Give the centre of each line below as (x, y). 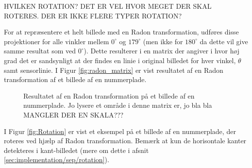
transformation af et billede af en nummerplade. (75, 79)
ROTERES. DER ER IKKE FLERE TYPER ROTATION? (93, 15)
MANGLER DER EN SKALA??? (74, 114)
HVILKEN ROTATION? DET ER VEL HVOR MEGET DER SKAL (108, 6)
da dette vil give (224, 41)
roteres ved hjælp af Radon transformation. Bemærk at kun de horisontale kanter (125, 141)
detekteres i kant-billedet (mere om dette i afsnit (76, 150)
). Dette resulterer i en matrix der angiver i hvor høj (162, 51)
